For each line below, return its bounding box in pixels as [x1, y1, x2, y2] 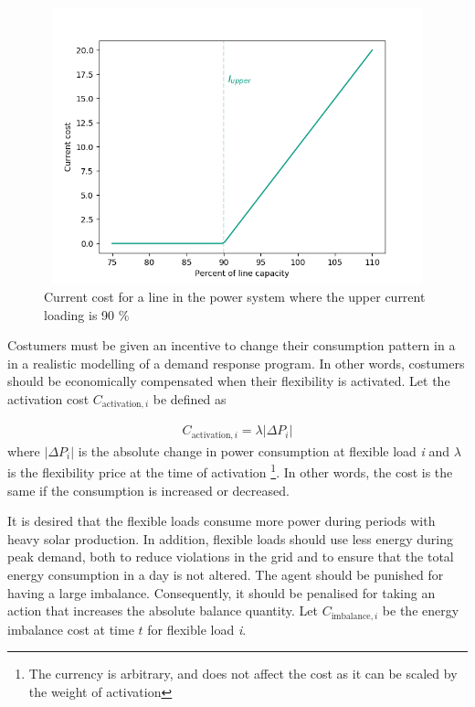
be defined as [153, 389, 227, 408]
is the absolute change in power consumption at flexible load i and [78, 441, 450, 460]
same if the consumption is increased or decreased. [7, 480, 290, 499]
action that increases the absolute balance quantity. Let [7, 601, 318, 620]
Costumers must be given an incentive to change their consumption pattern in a [7, 336, 456, 355]
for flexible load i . [147, 619, 247, 638]
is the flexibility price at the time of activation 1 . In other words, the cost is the [7, 460, 453, 482]
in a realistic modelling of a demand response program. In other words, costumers [7, 353, 465, 372]
